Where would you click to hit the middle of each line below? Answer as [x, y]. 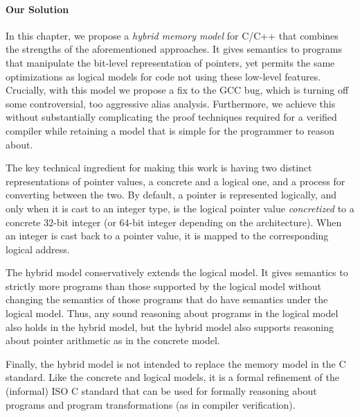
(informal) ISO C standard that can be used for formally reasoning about [161, 391]
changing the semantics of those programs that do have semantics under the [167, 299]
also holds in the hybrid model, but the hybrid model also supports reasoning [170, 326]
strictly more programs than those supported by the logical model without [163, 286]
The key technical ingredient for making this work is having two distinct [159, 168]
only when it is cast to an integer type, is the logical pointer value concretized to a [180, 208]
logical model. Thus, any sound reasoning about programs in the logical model [172, 313]
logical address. [38, 249]
